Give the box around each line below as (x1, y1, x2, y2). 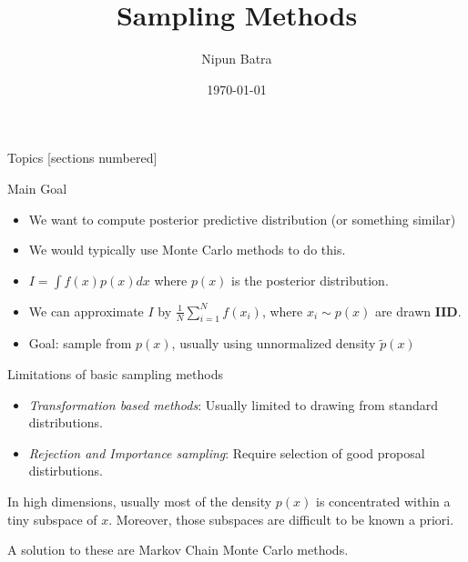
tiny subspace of (7, 509, 97, 528)
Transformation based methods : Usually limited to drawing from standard (28, 395, 439, 414)
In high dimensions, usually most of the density (7, 492, 272, 511)
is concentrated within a (315, 492, 451, 511)
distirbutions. (28, 461, 103, 480)
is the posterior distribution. (231, 270, 389, 289)
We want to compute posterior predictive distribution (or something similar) (28, 209, 456, 228)
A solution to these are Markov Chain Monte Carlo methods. (7, 540, 349, 559)
